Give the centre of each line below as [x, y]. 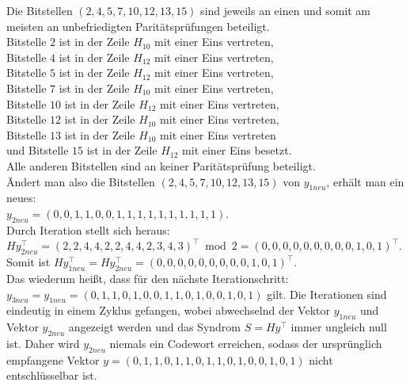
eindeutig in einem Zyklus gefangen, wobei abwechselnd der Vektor [168, 310]
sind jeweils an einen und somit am [286, 10]
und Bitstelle [38, 150]
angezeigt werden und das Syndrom [155, 327]
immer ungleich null [339, 327]
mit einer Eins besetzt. [237, 150]
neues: [21, 198]
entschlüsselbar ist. [52, 375]
